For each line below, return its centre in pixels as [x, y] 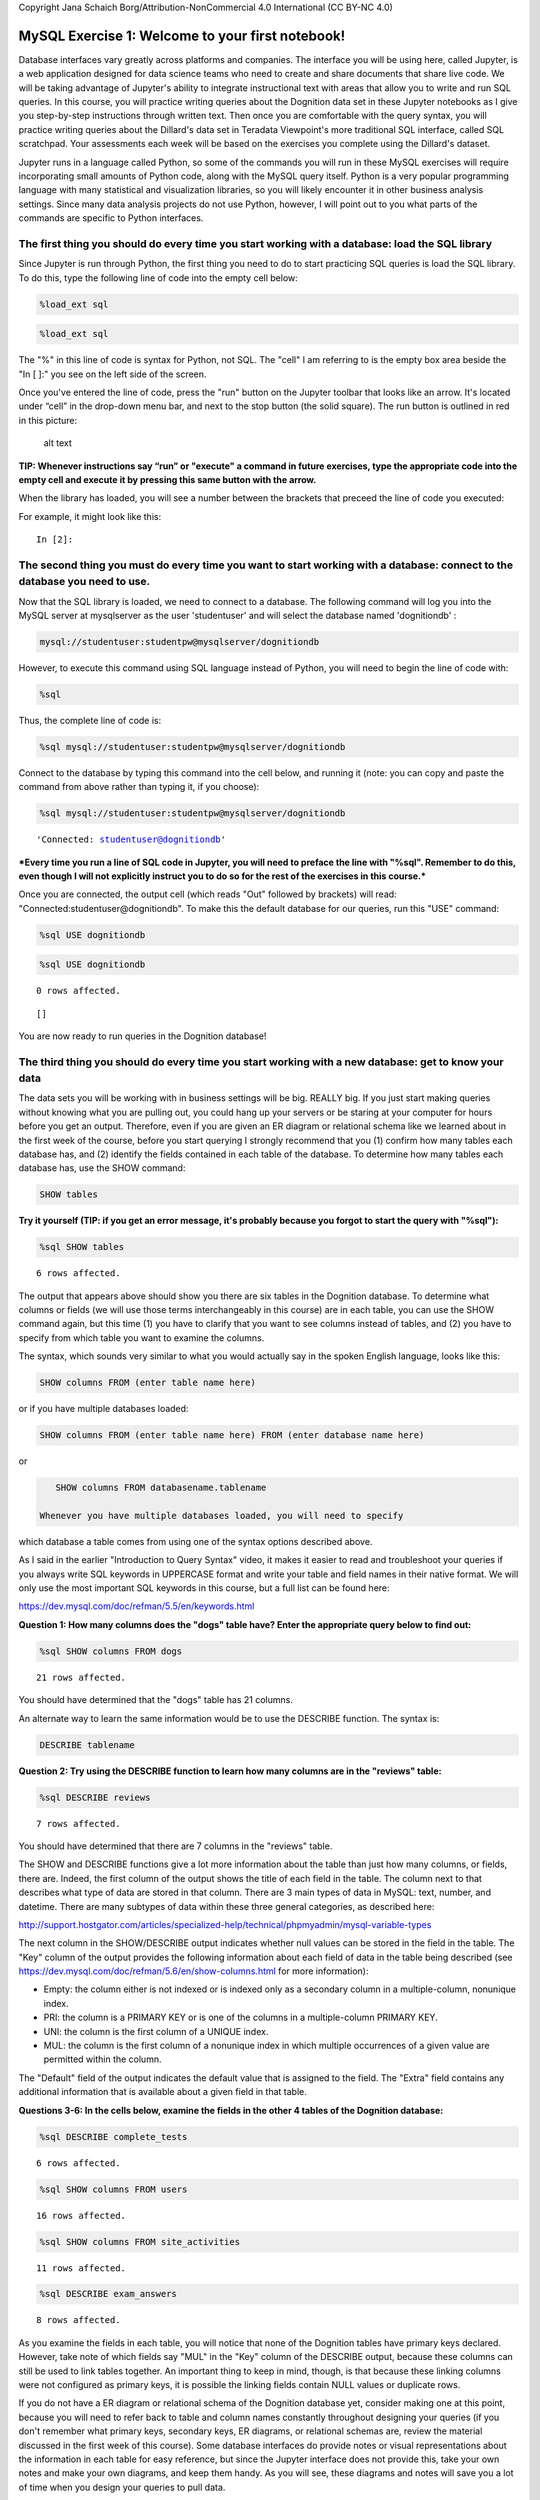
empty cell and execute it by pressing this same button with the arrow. [167, 480]
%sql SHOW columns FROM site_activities [139, 2241]
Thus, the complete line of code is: [90, 720]
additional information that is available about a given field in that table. [162, 2092]
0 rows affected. [78, 991]
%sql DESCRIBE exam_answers [108, 2294]
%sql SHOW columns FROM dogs [111, 1651]
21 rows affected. [81, 1677]
